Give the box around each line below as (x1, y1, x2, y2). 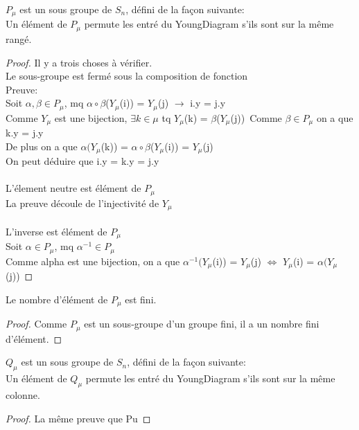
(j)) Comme (230, 110, 282, 125)
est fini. (125, 292, 157, 306)
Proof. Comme (6, 316, 67, 331)
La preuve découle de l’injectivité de (6, 195, 159, 210)
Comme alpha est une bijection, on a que (6, 253, 180, 268)
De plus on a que (6, 138, 78, 153)
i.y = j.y (190, 96, 226, 110)
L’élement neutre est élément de (6, 181, 141, 195)
